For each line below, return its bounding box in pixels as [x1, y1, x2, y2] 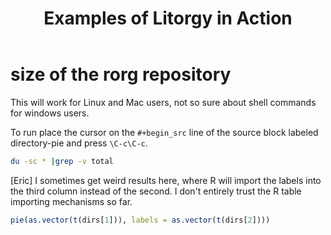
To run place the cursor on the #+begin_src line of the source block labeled [10, 126, 319, 138]
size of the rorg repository [10, 63, 232, 86]
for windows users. [10, 107, 90, 119]
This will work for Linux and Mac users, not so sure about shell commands [10, 96, 317, 108]
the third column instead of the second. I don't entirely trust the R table [10, 185, 302, 197]
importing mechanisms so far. [10, 195, 133, 207]
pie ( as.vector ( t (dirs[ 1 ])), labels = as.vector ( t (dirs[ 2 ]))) [10, 215, 271, 225]
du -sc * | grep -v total [10, 156, 114, 166]
